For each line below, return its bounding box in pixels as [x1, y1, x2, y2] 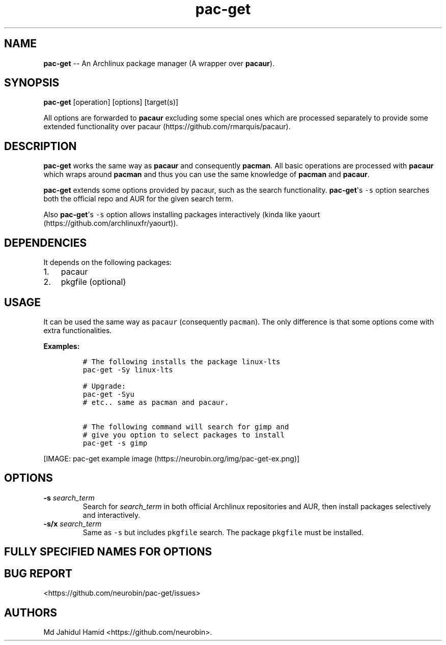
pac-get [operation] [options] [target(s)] [43, 98, 179, 107]
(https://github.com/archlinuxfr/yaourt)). [43, 219, 178, 228]
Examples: [43, 341, 80, 350]
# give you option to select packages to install [82, 430, 285, 439]
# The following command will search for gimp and [82, 422, 289, 431]
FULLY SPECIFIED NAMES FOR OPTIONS [4, 545, 212, 559]
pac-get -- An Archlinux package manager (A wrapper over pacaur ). [43, 58, 275, 68]
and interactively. [82, 510, 141, 519]
